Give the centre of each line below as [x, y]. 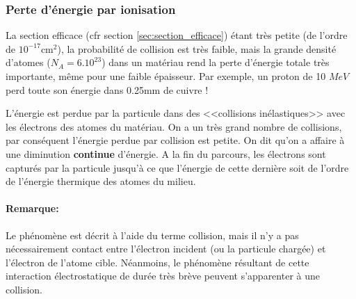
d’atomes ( [28, 62]
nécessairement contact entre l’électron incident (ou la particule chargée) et [166, 249]
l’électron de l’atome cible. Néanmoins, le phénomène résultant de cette [157, 262]
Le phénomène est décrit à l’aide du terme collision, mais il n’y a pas [152, 235]
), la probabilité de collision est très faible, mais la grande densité [197, 48]
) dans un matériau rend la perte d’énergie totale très [216, 62]
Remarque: [32, 208]
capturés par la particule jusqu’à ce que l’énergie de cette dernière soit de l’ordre [177, 167]
